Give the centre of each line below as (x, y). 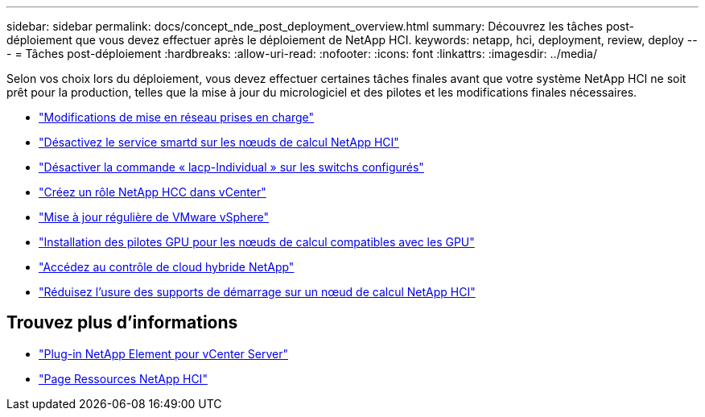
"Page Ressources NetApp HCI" (123, 378)
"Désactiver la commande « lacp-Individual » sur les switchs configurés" (231, 167)
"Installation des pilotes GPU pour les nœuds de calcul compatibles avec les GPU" (257, 242)
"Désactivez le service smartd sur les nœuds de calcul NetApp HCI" (219, 142)
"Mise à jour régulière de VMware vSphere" (154, 217)
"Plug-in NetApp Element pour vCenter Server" (163, 353)
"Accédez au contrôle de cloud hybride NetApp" (167, 267)
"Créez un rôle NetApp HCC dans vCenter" (153, 192)
